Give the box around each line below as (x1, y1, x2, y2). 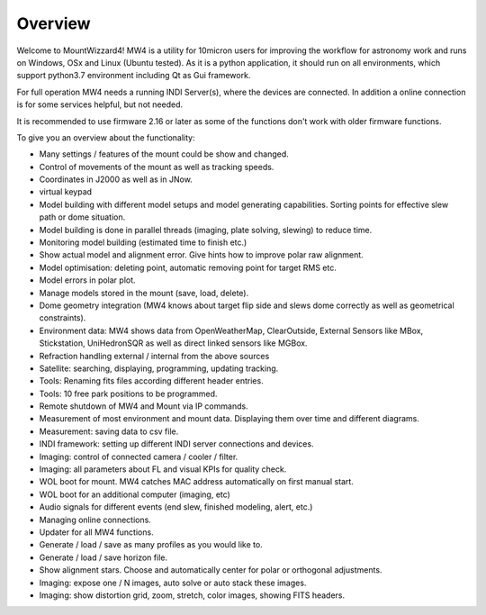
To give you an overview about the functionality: (16, 131, 195, 143)
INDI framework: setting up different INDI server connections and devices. (39, 439, 314, 449)
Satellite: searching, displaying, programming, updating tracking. (39, 363, 279, 374)
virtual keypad (39, 186, 93, 197)
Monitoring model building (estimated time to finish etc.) (39, 237, 247, 248)
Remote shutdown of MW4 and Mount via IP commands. (39, 401, 248, 412)
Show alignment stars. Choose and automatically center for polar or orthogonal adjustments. (39, 565, 382, 575)
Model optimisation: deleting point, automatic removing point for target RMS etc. (39, 262, 337, 273)
